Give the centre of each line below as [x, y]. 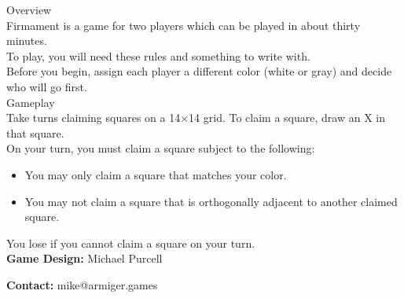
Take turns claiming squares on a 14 [94, 118]
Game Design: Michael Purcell [84, 258]
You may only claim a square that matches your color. [156, 174]
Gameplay [31, 102]
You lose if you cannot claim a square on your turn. [131, 243]
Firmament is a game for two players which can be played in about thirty [184, 25]
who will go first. [47, 86]
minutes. [27, 40]
